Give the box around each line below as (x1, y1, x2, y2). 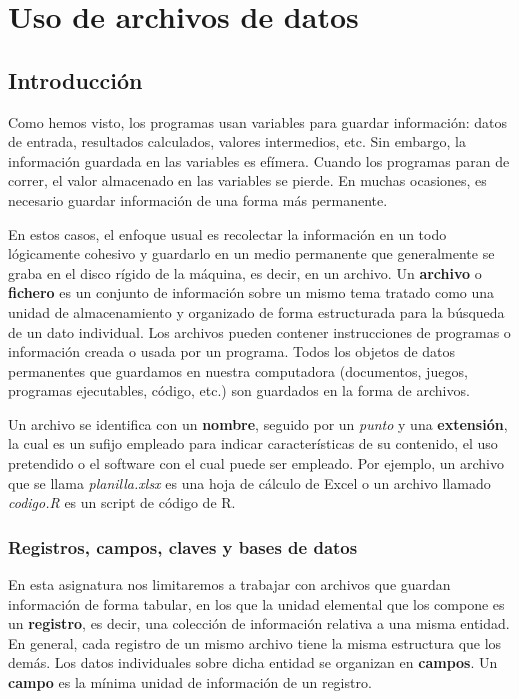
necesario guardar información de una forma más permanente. (8, 189, 388, 210)
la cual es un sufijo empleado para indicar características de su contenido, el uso (8, 433, 498, 454)
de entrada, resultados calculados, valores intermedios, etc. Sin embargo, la (8, 131, 466, 152)
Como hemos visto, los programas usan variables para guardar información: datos (8, 111, 507, 132)
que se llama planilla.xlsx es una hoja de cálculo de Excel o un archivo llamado (8, 472, 491, 493)
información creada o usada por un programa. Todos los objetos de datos (8, 341, 456, 362)
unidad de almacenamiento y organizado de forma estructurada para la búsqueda (8, 301, 505, 322)
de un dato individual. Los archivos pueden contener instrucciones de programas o (8, 321, 511, 342)
